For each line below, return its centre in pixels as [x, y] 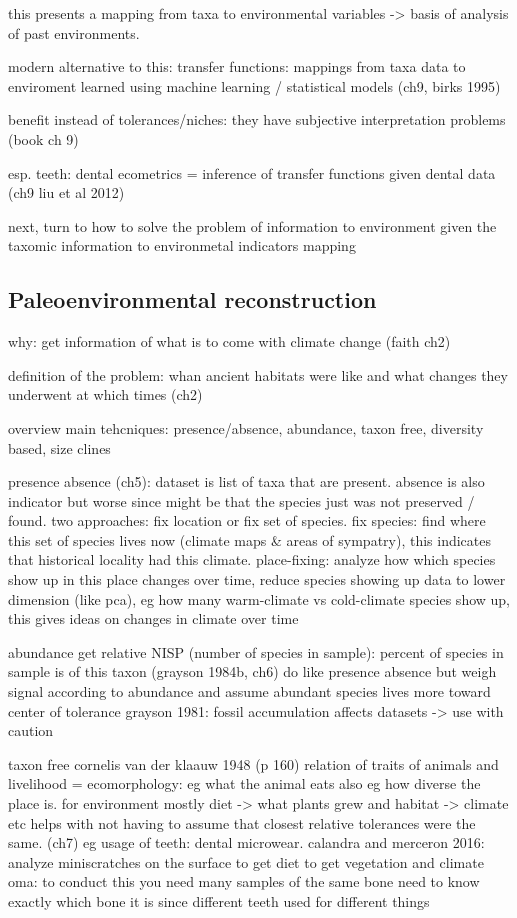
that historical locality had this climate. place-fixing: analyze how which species [252, 559]
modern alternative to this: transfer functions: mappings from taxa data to [237, 66]
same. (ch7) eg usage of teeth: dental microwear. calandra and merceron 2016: [246, 842]
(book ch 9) [43, 138]
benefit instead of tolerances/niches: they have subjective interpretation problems [257, 119]
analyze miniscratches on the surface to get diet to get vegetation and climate [246, 861]
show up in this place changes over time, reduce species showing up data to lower [257, 579]
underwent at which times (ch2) [105, 394]
